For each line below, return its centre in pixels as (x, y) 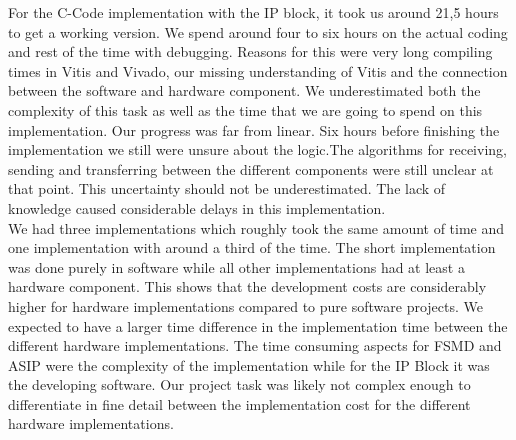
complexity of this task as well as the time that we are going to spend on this (245, 109)
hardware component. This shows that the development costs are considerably (247, 286)
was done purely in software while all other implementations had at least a (236, 266)
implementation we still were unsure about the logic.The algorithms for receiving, (257, 149)
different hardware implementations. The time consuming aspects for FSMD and (255, 345)
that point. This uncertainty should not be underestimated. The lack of (227, 188)
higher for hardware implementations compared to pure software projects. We (245, 305)
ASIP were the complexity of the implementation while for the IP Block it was (249, 364)
